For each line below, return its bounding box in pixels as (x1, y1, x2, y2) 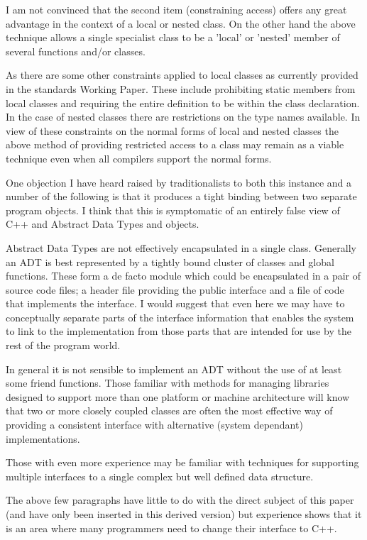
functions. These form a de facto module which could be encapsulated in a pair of (6, 268, 361, 283)
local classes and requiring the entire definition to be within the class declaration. (6, 95, 360, 110)
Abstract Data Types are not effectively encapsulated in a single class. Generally (6, 240, 356, 255)
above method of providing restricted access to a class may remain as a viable (6, 137, 344, 152)
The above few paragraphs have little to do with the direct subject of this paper (6, 492, 354, 507)
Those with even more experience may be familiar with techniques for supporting (6, 455, 359, 470)
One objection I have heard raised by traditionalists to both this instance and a (6, 175, 352, 189)
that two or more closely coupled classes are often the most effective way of (6, 403, 333, 418)
